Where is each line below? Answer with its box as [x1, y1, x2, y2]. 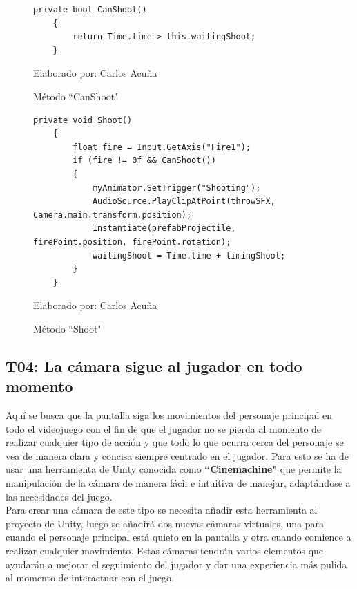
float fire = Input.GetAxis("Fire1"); [73, 142, 251, 152]
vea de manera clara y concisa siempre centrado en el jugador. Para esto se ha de [6, 448, 349, 462]
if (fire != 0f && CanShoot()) [73, 156, 216, 166]
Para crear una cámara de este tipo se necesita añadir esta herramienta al [6, 503, 318, 517]
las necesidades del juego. [6, 489, 113, 503]
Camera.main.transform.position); [33, 209, 192, 220]
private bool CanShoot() [33, 5, 147, 15]
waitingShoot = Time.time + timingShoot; [92, 250, 286, 261]
